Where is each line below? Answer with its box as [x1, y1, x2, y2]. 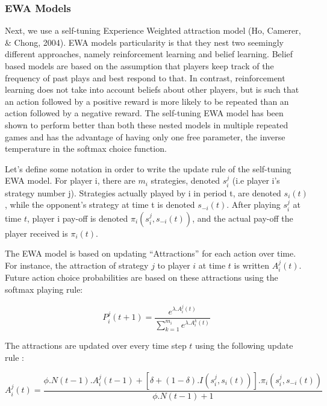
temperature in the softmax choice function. [5, 142, 167, 155]
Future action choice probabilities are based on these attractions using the [5, 271, 278, 284]
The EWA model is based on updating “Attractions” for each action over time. [5, 247, 296, 260]
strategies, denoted [151, 174, 220, 187]
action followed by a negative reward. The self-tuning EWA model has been [5, 107, 284, 119]
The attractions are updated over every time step [5, 339, 187, 352]
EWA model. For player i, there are [5, 174, 135, 187]
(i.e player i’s [232, 174, 280, 187]
